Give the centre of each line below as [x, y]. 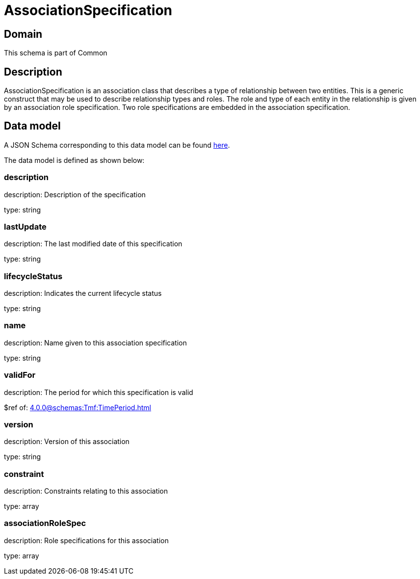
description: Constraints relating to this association [86, 491]
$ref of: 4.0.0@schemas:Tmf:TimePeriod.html [78, 407]
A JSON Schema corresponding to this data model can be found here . [117, 145]
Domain [23, 34]
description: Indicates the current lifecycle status [83, 293]
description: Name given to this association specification [95, 342]
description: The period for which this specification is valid [99, 392]
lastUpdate [25, 226]
